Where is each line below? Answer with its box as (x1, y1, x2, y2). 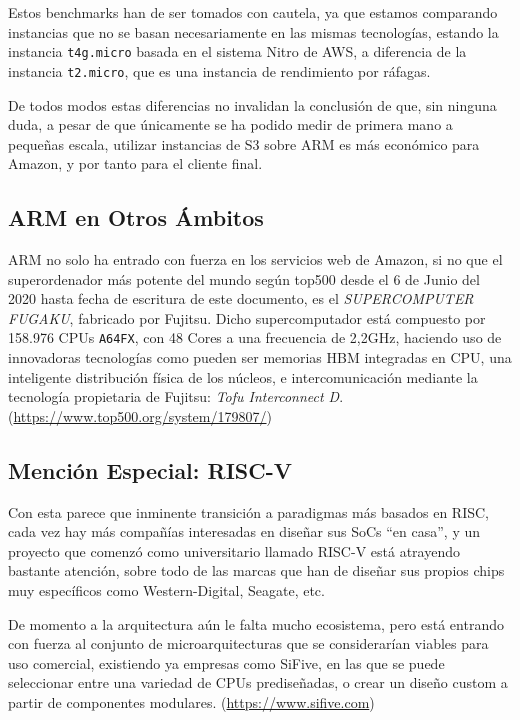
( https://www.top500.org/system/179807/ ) (8, 405, 272, 426)
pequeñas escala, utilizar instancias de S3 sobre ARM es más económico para (8, 133, 480, 154)
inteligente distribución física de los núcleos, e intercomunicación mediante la (8, 366, 478, 387)
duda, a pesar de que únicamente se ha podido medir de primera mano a (8, 114, 453, 135)
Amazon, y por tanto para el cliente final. (8, 153, 263, 174)
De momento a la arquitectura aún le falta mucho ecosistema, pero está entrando (8, 613, 504, 634)
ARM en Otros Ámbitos (8, 202, 264, 233)
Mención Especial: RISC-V (8, 454, 293, 485)
